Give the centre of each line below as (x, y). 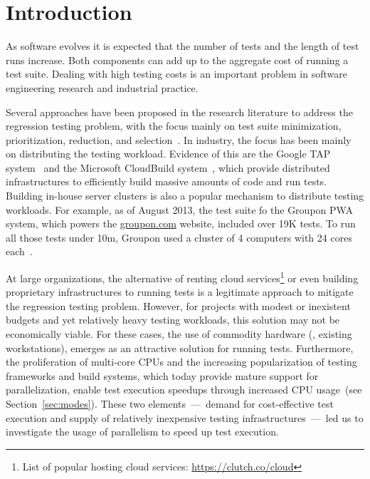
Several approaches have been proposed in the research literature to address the (179, 112)
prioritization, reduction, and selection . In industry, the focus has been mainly (179, 139)
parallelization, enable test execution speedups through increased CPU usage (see (184, 390)
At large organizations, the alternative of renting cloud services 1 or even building (182, 277)
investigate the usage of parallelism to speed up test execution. (142, 432)
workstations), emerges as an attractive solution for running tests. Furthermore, (180, 347)
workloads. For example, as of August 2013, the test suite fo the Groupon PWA (179, 209)
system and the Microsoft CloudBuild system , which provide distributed (168, 167)
